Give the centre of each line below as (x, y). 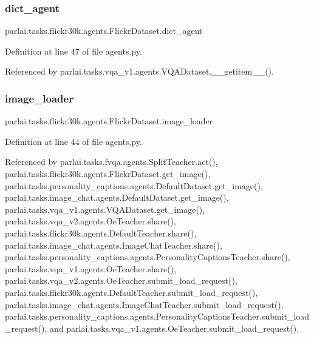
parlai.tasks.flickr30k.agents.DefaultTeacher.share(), (101, 233)
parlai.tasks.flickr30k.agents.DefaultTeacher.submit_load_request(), (131, 292)
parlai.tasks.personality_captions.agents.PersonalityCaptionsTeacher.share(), (148, 257)
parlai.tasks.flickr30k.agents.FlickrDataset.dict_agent (104, 31)
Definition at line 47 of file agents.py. (73, 51)
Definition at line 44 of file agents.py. (73, 141)
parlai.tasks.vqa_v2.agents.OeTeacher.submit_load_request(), (121, 280)
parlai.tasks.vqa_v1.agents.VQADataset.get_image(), (105, 209)
